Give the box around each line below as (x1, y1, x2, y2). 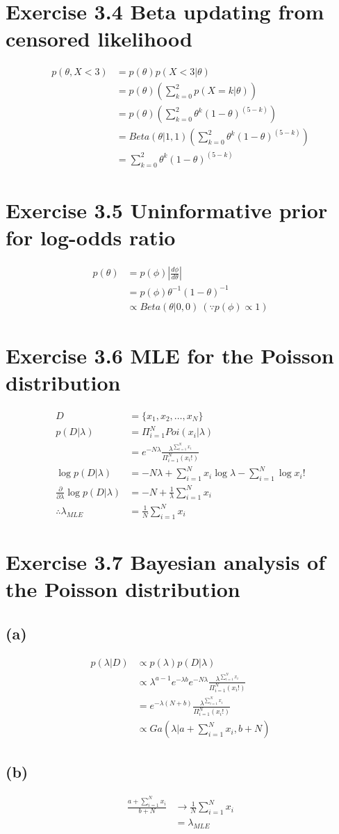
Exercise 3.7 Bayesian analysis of (6, 547, 326, 575)
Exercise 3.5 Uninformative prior (6, 195, 328, 224)
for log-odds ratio (6, 223, 176, 252)
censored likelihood (6, 24, 192, 53)
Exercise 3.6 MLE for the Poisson (6, 341, 334, 369)
